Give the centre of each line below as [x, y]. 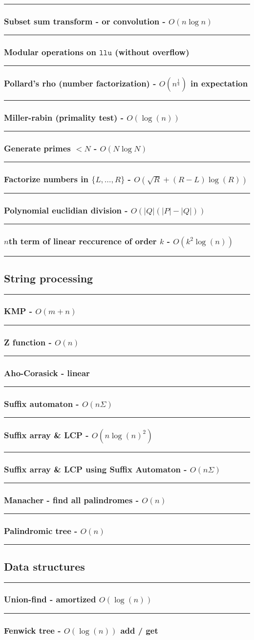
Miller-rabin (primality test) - [64, 117]
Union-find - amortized [50, 599]
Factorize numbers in [46, 179]
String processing [49, 278]
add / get [139, 630]
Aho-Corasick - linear [47, 373]
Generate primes [37, 148]
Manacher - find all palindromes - [71, 500]
